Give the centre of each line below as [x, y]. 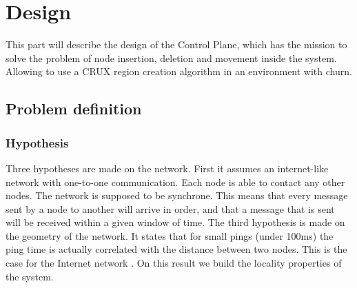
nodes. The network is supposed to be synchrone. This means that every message [177, 195]
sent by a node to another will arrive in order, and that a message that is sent [170, 208]
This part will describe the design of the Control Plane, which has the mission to [176, 44]
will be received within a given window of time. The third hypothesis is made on [175, 222]
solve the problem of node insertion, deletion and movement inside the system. [171, 58]
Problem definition [74, 109]
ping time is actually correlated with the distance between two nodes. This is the [176, 249]
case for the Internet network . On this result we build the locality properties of [174, 263]
